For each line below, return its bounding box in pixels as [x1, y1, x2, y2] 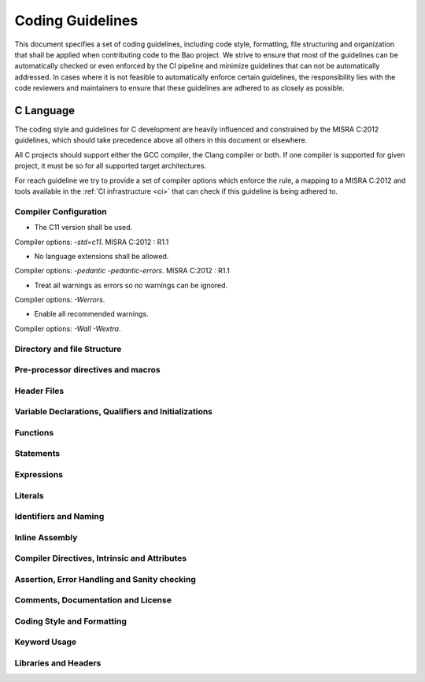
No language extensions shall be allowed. [34, 251, 169, 261]
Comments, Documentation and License [14, 595, 172, 606]
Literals [14, 490, 44, 501]
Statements [14, 448, 61, 459]
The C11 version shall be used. [34, 223, 133, 232]
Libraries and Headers [14, 658, 102, 669]
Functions [14, 427, 54, 438]
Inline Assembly [14, 532, 78, 543]
